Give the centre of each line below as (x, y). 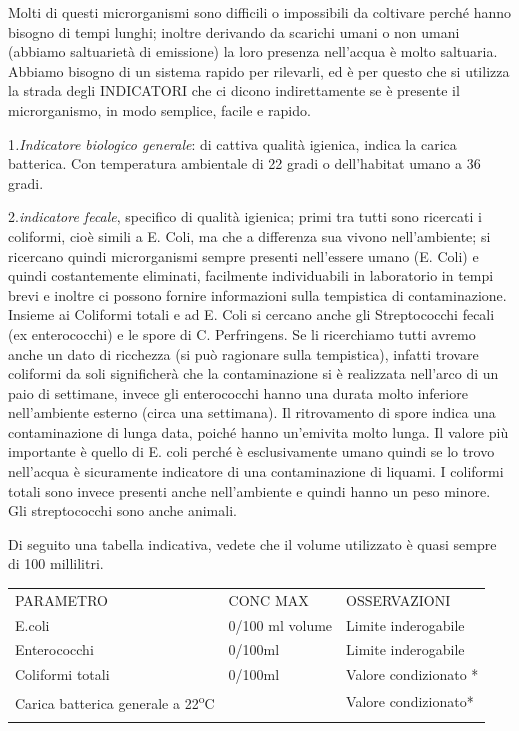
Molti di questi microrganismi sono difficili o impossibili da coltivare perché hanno (260, 12)
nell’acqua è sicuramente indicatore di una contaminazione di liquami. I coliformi (256, 471)
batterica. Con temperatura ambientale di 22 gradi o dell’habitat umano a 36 (244, 163)
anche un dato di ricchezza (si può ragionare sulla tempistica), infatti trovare (243, 353)
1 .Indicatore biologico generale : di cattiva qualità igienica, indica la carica (232, 143)
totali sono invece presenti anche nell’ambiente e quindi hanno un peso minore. (249, 490)
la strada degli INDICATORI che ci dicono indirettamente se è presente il (234, 90)
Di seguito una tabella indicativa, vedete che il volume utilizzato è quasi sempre (252, 543)
